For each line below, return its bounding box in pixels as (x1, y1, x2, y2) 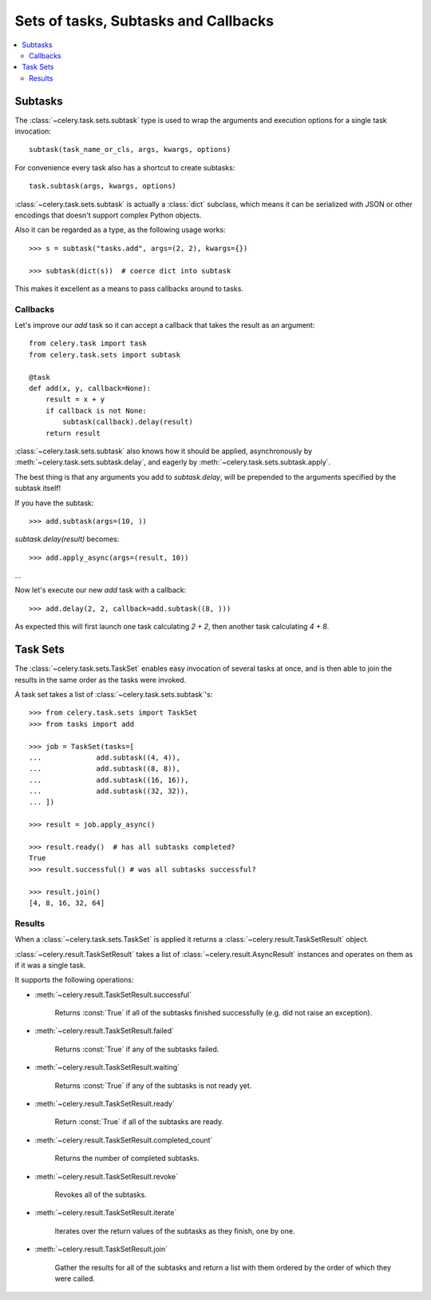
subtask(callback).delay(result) (62, 417, 193, 427)
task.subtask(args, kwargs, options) (29, 181, 177, 191)
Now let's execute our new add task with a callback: (14, 585, 187, 595)
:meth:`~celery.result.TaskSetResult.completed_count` (34, 1135, 213, 1145)
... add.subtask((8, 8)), (29, 764, 181, 773)
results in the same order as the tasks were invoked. (14, 675, 187, 684)
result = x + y (45, 395, 105, 404)
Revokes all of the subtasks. (54, 1190, 147, 1199)
